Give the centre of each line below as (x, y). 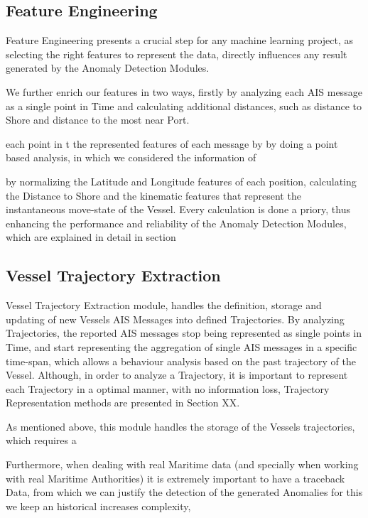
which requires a (41, 440)
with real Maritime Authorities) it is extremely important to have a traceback (175, 478)
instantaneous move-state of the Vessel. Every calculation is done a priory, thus (178, 209)
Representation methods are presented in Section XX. (123, 403)
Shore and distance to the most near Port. (98, 120)
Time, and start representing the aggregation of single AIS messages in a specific (182, 346)
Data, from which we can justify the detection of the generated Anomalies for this (184, 492)
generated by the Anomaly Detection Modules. (108, 68)
